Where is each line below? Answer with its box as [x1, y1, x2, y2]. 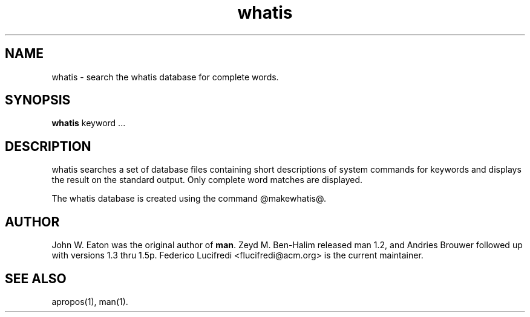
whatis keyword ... [51, 118, 126, 129]
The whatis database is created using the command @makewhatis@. [51, 193, 326, 204]
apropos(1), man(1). [51, 296, 128, 307]
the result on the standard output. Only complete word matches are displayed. [51, 175, 363, 185]
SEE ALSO [5, 271, 67, 286]
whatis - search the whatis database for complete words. [51, 71, 279, 82]
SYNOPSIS [5, 92, 71, 108]
